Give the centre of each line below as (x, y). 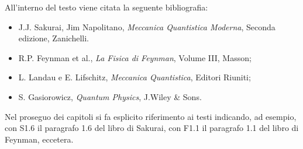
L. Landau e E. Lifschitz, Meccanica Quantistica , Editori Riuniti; (135, 77)
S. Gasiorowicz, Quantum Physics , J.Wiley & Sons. (110, 96)
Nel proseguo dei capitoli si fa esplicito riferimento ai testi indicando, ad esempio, (151, 116)
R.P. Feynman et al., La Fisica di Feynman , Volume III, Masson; (135, 57)
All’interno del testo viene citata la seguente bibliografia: (106, 7)
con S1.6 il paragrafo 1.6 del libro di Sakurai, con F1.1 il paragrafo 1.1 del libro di (152, 128)
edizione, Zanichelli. (54, 38)
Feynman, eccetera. (39, 139)
